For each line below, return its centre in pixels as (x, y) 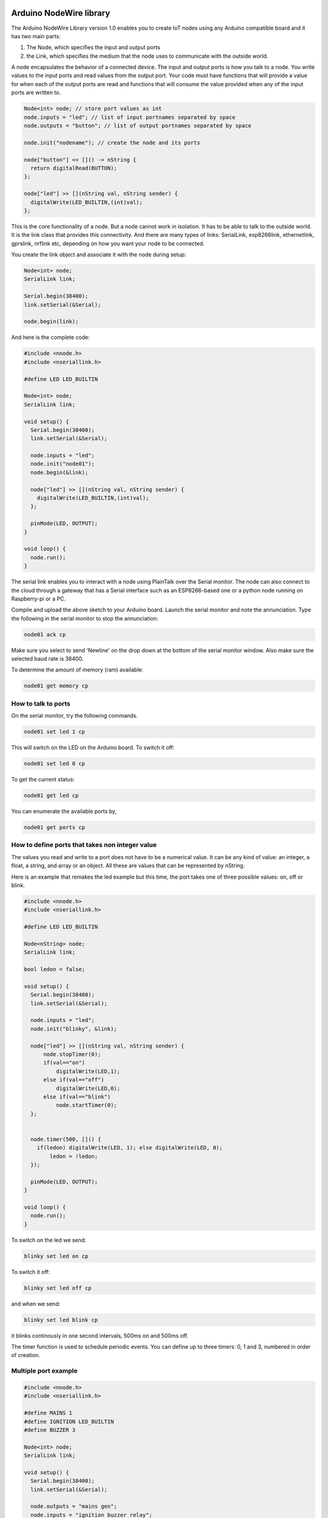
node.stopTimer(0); (72, 1054)
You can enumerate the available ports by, (64, 811)
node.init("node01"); (63, 464)
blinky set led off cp (58, 1288)
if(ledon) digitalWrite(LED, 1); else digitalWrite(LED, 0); (130, 1148)
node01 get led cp (51, 796)
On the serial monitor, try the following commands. (74, 716)
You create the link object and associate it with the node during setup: (99, 254)
